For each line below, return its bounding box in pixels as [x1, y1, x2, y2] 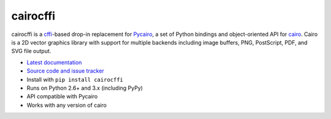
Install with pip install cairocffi [26, 76, 124, 83]
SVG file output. [11, 48, 51, 55]
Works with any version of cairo [26, 101, 107, 109]
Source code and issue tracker [26, 67, 104, 74]
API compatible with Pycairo [26, 93, 98, 100]
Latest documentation [26, 59, 82, 66]
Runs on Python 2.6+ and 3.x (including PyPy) [26, 84, 143, 92]
